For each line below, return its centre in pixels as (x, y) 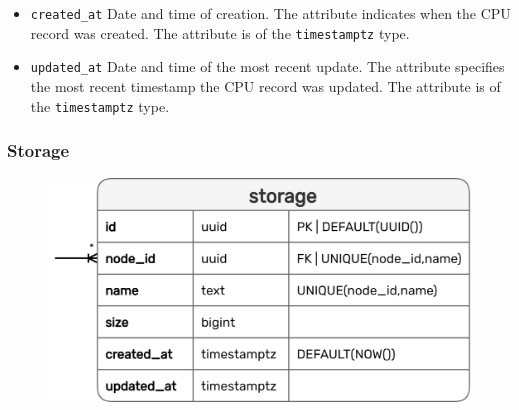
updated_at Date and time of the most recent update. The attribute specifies (267, 66)
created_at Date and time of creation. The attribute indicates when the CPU (270, 13)
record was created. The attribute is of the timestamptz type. (220, 32)
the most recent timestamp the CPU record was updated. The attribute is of (265, 85)
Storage (38, 150)
